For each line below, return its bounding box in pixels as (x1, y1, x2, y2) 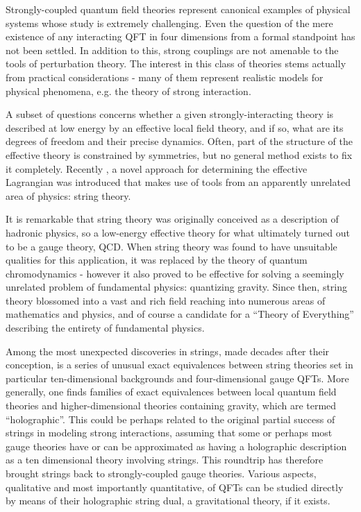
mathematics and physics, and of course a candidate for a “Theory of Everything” (6, 307, 354, 321)
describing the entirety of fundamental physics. (6, 321, 205, 335)
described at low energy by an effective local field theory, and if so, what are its (6, 120, 344, 135)
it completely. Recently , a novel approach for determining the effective (6, 161, 308, 176)
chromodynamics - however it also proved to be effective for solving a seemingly (6, 266, 344, 280)
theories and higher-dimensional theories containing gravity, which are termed (6, 398, 337, 413)
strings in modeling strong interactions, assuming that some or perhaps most (6, 425, 333, 440)
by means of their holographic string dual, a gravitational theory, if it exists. (6, 493, 330, 508)
